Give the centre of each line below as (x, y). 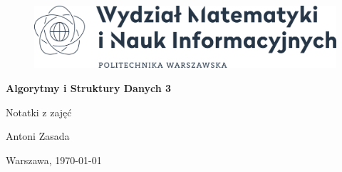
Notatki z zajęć (39, 112)
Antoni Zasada (38, 136)
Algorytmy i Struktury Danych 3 (88, 87)
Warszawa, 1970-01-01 (54, 160)
